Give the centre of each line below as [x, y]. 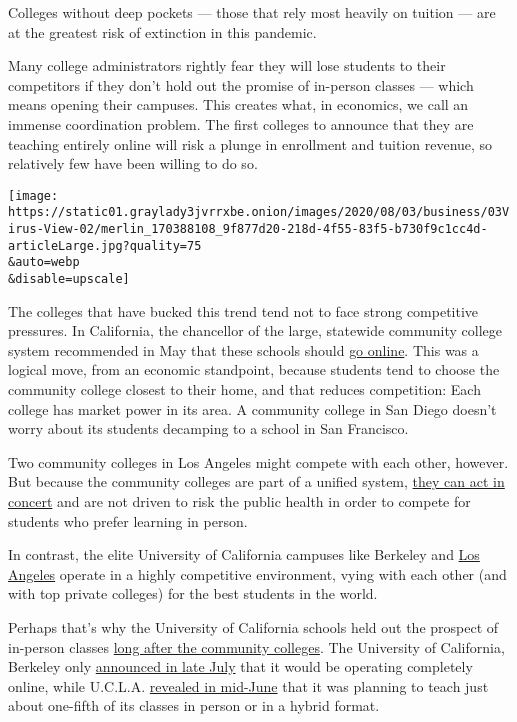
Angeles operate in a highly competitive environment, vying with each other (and [257, 573]
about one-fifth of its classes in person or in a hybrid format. [194, 705]
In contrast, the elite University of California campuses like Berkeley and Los [244, 554]
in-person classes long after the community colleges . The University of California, [256, 646]
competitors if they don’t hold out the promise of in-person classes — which [241, 84]
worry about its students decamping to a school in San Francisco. [208, 428]
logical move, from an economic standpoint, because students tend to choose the [254, 369]
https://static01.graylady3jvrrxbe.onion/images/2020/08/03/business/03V [259, 212]
